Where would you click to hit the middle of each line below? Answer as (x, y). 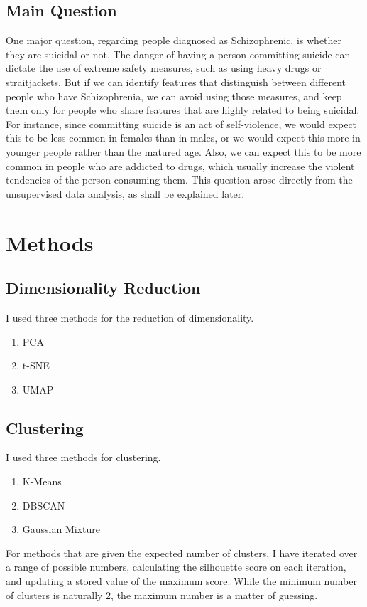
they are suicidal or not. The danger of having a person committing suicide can (178, 54)
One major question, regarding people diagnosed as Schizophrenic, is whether (174, 40)
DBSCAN (44, 505)
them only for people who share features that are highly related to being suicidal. (183, 110)
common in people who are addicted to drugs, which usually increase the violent (180, 165)
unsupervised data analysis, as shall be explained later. (125, 193)
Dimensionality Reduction (103, 288)
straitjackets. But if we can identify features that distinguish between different (176, 81)
